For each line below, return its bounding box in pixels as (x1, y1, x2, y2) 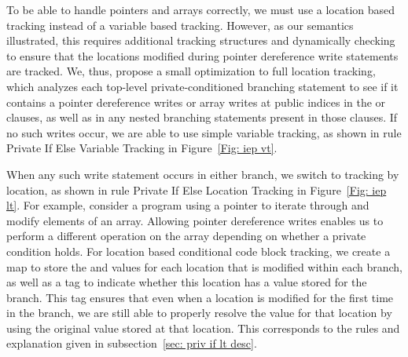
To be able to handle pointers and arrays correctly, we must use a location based (6, 2, 395, 17)
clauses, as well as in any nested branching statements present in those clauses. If (6, 109, 398, 126)
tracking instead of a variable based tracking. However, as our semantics (6, 16, 354, 33)
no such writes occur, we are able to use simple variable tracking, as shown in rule (6, 124, 402, 140)
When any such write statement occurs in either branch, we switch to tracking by (6, 166, 399, 182)
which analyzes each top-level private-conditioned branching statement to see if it (6, 78, 399, 94)
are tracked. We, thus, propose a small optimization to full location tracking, (6, 63, 376, 79)
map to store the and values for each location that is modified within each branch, (6, 258, 402, 275)
